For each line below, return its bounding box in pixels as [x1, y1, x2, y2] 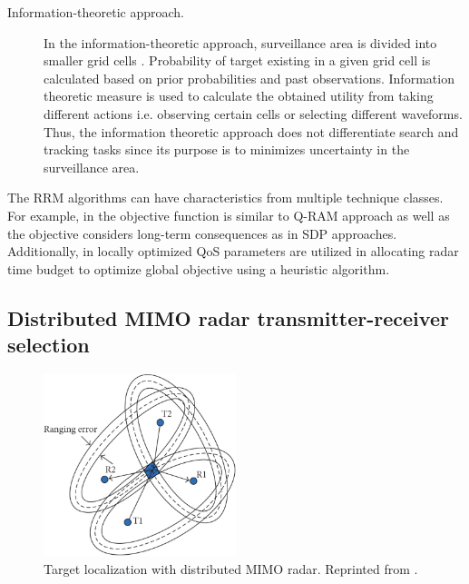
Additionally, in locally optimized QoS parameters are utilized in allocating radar [7, 242, 459, 261]
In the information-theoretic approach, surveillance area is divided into [44, 33, 437, 52]
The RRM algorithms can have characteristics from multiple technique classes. [7, 188, 444, 207]
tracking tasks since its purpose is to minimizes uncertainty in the [44, 140, 410, 159]
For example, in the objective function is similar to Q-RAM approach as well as [7, 205, 450, 224]
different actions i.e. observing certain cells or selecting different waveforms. [44, 104, 463, 123]
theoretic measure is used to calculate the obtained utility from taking [44, 86, 434, 105]
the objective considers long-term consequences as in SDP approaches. [7, 223, 397, 243]
